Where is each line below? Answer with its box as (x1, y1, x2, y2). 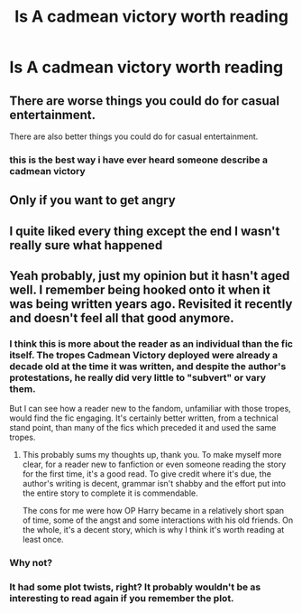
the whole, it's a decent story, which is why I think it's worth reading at (22, 525, 285, 535)
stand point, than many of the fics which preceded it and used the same (9, 423, 277, 433)
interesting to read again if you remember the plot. (9, 592, 234, 605)
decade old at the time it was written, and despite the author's (9, 360, 287, 373)
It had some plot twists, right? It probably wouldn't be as (9, 580, 261, 593)
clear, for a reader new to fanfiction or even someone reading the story (22, 459, 287, 470)
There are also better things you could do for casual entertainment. (9, 131, 259, 142)
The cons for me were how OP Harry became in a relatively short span (22, 506, 285, 516)
